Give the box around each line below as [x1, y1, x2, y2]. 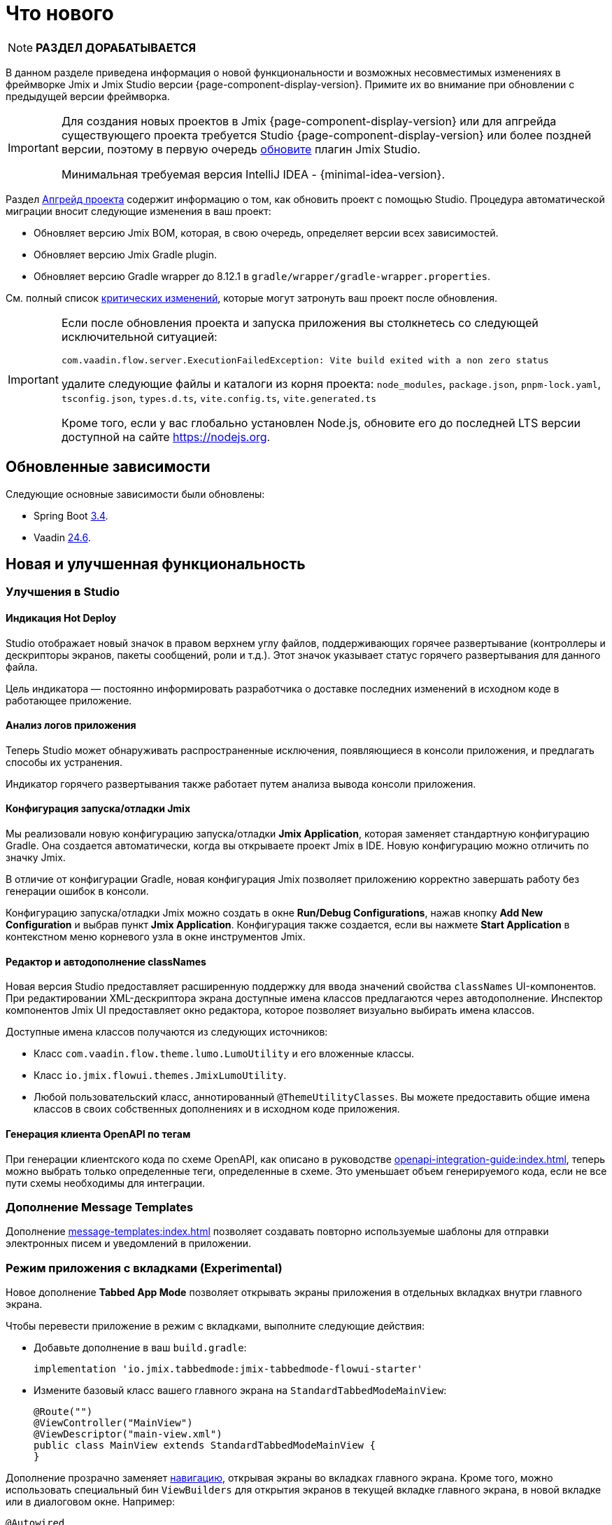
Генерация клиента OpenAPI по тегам [6, 1127, 191, 1140]
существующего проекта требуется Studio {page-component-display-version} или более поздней [61, 127, 592, 142]
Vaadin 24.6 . [34, 531, 91, 543]
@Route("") [34, 1406, 93, 1418]
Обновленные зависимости [6, 458, 211, 476]
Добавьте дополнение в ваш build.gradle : [34, 1342, 247, 1354]
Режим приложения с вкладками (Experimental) [6, 1260, 283, 1275]
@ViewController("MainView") [34, 1417, 193, 1429]
